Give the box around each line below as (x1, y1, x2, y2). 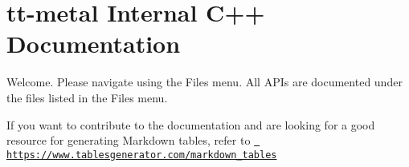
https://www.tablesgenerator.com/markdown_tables (6, 149, 277, 161)
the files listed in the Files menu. (6, 89, 168, 105)
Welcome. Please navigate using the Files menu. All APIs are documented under (6, 74, 403, 90)
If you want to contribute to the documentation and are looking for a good (6, 116, 375, 133)
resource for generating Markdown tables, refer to (6, 132, 251, 149)
